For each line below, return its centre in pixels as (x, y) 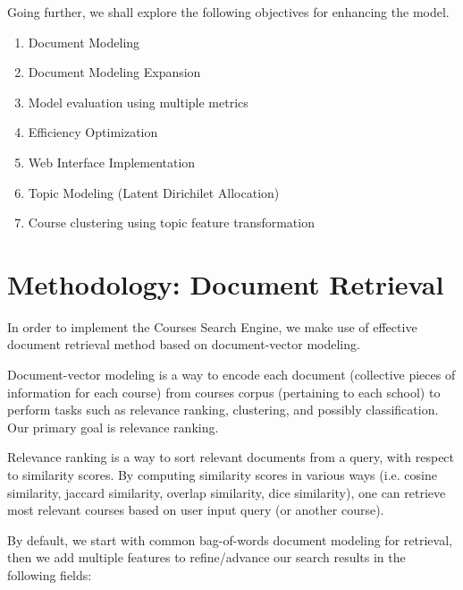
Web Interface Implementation (112, 162)
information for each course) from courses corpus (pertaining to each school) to (224, 392)
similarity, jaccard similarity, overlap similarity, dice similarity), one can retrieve (227, 492)
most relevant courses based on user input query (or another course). (196, 510)
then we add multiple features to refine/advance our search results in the (206, 557)
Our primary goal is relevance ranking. (113, 427)
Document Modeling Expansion (114, 72)
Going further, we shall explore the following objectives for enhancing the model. (228, 12)
